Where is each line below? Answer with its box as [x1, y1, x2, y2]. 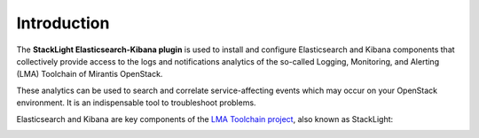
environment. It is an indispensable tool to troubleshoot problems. [16, 97, 256, 108]
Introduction [16, 13, 110, 33]
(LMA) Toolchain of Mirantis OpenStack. [16, 69, 163, 80]
